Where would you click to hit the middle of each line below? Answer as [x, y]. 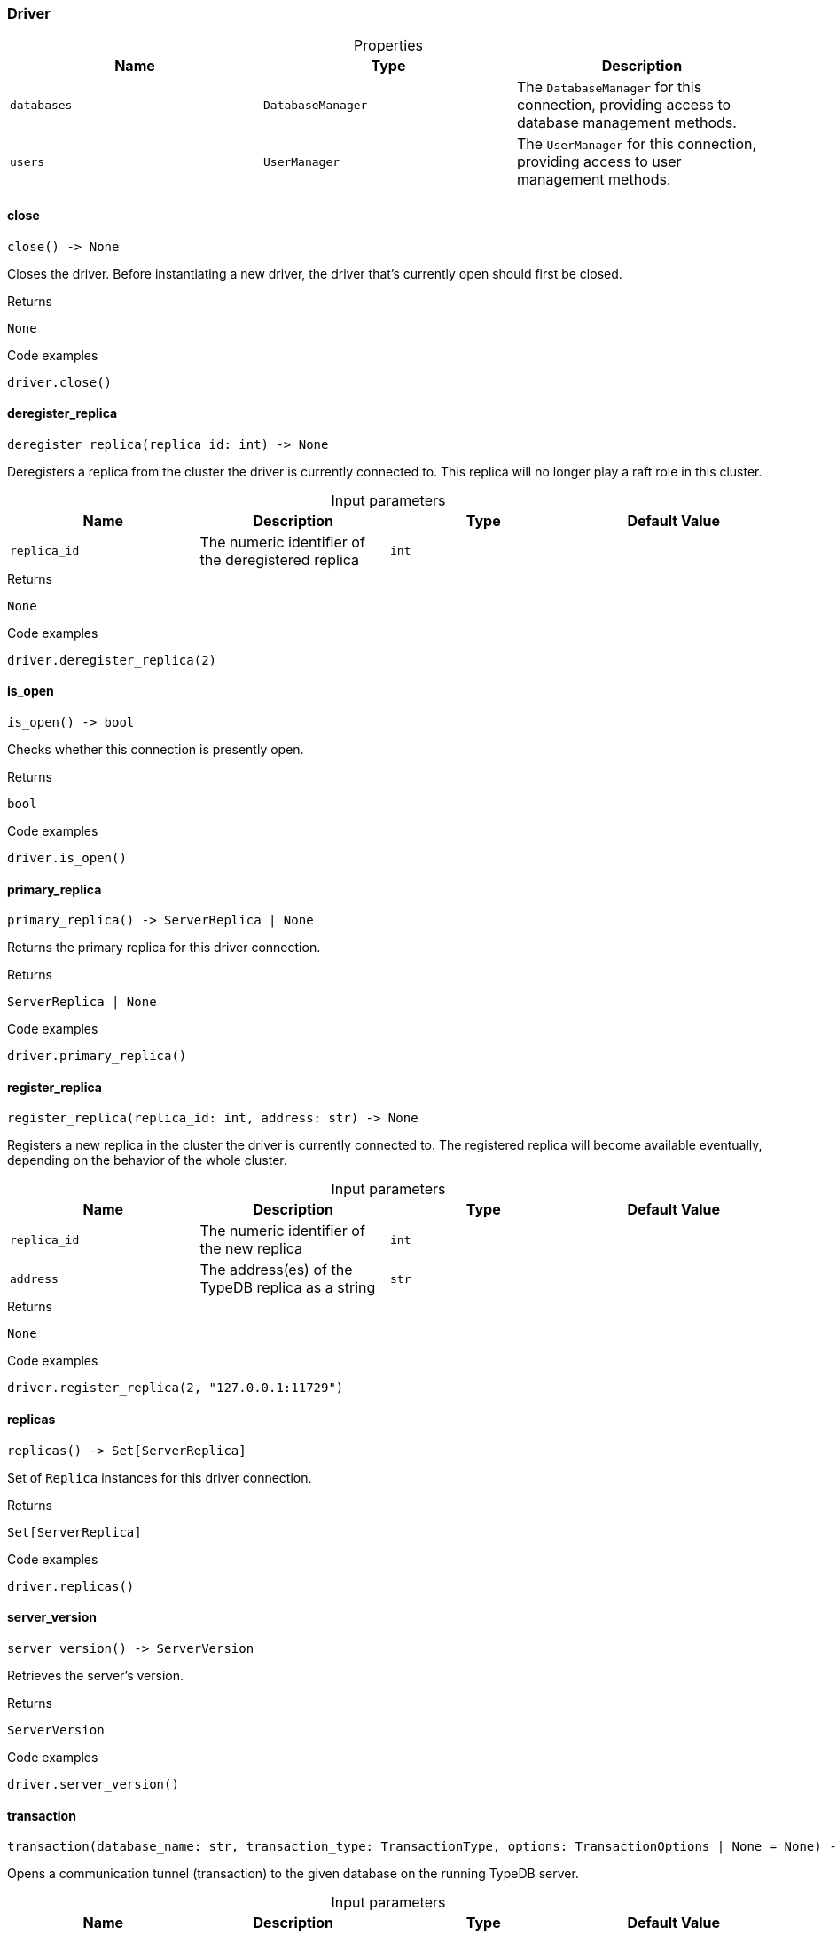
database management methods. [626, 123]
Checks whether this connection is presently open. [156, 750]
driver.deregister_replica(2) [112, 660]
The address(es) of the [276, 1270]
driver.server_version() [93, 1784]
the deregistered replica [280, 559]
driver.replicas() [71, 1586]
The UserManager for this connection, [637, 144]
